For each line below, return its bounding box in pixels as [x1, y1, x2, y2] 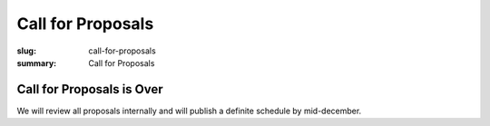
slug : [16, 45, 36, 56]
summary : [16, 57, 57, 68]
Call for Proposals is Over [16, 82, 163, 97]
